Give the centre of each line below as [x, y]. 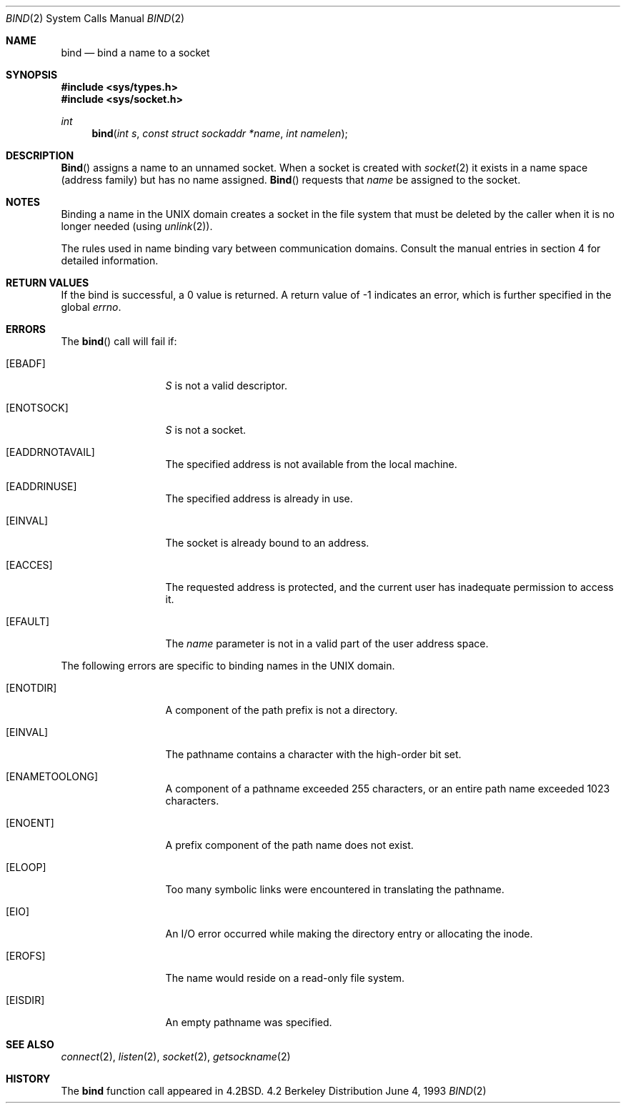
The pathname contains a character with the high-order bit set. [313, 754]
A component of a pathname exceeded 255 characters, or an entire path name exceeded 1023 [388, 789]
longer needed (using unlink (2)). [137, 226]
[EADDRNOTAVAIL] [50, 452]
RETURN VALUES [48, 283]
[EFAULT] [28, 621]
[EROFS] [26, 956]
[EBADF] [26, 363]
